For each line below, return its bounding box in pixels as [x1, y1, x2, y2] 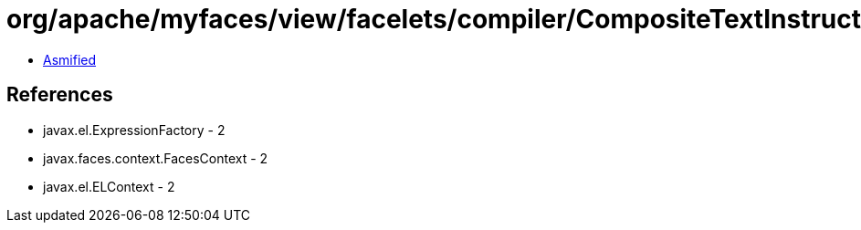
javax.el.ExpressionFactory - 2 [43, 121, 226, 138]
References [6, 83, 113, 107]
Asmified [43, 51, 97, 68]
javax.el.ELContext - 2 [43, 178, 175, 194]
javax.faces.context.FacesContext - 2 [43, 150, 268, 166]
